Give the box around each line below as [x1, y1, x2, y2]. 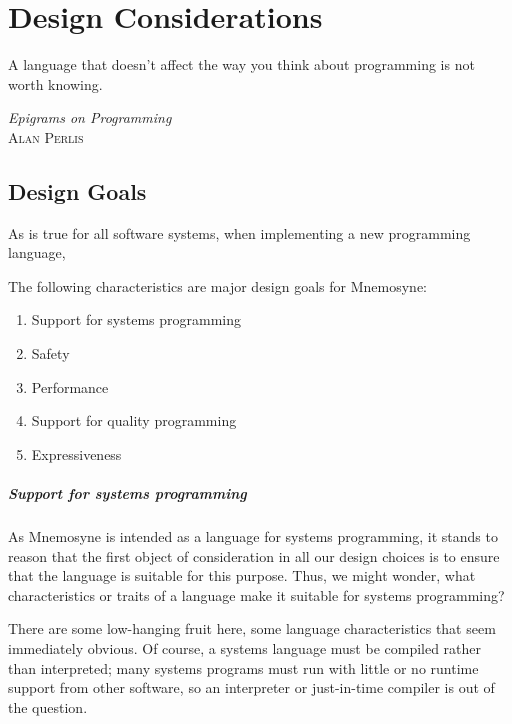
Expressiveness [31, 443, 122, 464]
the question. [8, 696, 88, 717]
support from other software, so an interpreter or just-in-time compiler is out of [8, 677, 495, 698]
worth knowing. [8, 73, 103, 94]
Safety [31, 343, 70, 364]
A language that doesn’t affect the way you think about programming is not [8, 54, 475, 75]
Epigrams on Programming [8, 107, 172, 128]
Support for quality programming [31, 410, 237, 431]
